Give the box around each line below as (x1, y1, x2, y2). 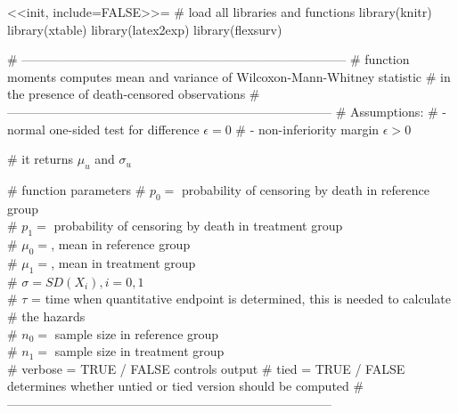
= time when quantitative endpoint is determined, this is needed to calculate (31, 289, 451, 308)
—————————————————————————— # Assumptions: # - (7, 101, 446, 120)
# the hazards (7, 306, 86, 325)
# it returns (7, 150, 74, 168)
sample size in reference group (54, 324, 219, 343)
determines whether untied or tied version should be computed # (7, 377, 364, 395)
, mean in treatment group (51, 253, 196, 271)
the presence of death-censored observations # (7, 85, 260, 103)
